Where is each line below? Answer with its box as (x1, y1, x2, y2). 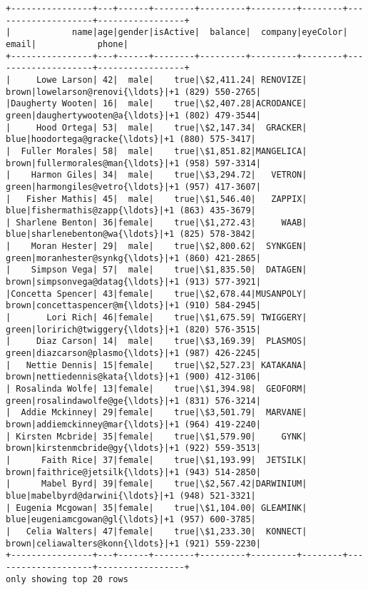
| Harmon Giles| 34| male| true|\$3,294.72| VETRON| (6, 170, 307, 180)
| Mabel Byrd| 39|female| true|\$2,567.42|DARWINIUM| (6, 479, 307, 489)
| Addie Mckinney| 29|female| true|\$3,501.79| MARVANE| (6, 407, 307, 418)
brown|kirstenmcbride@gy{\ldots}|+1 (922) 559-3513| (6, 443, 261, 454)
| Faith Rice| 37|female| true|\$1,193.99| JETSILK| (6, 454, 307, 465)
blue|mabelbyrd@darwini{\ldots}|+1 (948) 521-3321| (6, 490, 256, 501)
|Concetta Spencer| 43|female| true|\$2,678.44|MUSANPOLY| (6, 288, 307, 299)
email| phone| (6, 39, 128, 49)
